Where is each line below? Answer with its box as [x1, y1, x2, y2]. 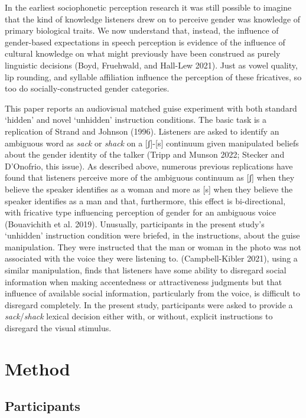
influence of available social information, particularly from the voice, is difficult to [5, 287, 301, 299]
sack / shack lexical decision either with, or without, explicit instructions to [5, 310, 273, 322]
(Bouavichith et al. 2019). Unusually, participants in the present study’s [5, 217, 265, 230]
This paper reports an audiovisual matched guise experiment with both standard [5, 102, 297, 114]
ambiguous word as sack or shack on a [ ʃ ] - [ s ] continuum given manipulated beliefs [5, 136, 299, 149]
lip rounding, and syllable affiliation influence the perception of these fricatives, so [5, 70, 302, 83]
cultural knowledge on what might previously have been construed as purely [5, 47, 281, 60]
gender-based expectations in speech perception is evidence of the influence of [5, 35, 285, 48]
